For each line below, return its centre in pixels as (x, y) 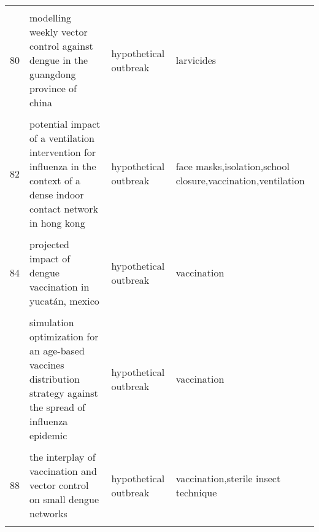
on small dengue (64, 499)
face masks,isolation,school (233, 166)
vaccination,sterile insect (228, 478)
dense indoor (57, 194)
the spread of (58, 407)
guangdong (53, 74)
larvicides (196, 60)
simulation (52, 322)
